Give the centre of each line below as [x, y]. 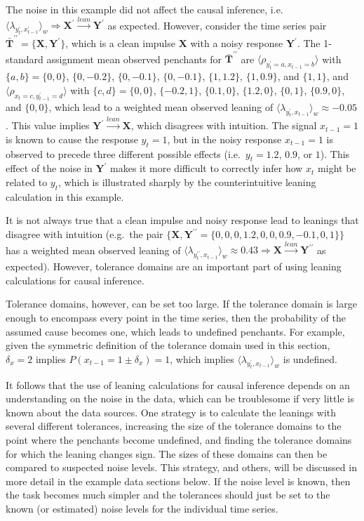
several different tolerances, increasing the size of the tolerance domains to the [174, 426]
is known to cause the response [72, 139]
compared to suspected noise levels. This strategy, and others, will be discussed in [181, 467]
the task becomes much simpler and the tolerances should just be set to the [168, 495]
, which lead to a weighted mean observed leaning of [161, 107]
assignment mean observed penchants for [134, 59]
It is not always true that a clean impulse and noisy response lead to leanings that [182, 220]
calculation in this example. [65, 196]
